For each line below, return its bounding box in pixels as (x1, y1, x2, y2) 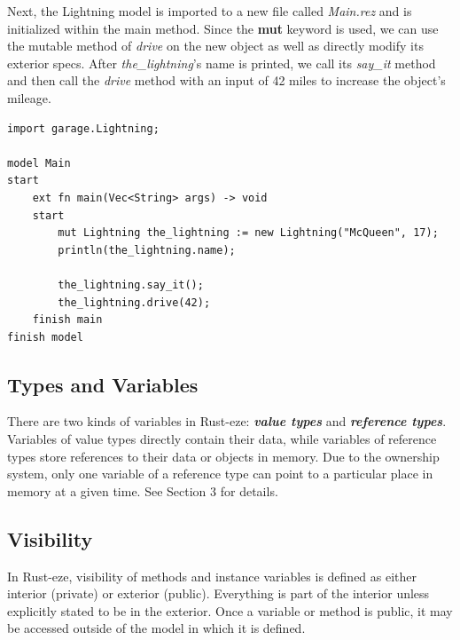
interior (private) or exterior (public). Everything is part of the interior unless (7, 584, 430, 603)
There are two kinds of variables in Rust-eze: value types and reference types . (7, 412, 447, 431)
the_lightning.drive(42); (58, 296, 211, 309)
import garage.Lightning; (7, 122, 160, 135)
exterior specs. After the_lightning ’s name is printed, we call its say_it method (7, 53, 436, 72)
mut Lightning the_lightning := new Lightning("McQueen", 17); (58, 226, 439, 240)
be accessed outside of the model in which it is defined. (7, 619, 306, 637)
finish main (32, 313, 103, 327)
